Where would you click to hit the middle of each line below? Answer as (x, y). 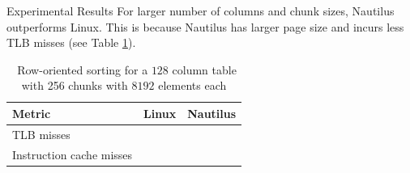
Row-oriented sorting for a (83, 69)
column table (204, 69)
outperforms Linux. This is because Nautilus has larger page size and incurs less (205, 26)
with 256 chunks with (75, 85)
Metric (32, 113)
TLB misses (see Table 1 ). (71, 42)
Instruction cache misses (73, 154)
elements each (192, 85)
